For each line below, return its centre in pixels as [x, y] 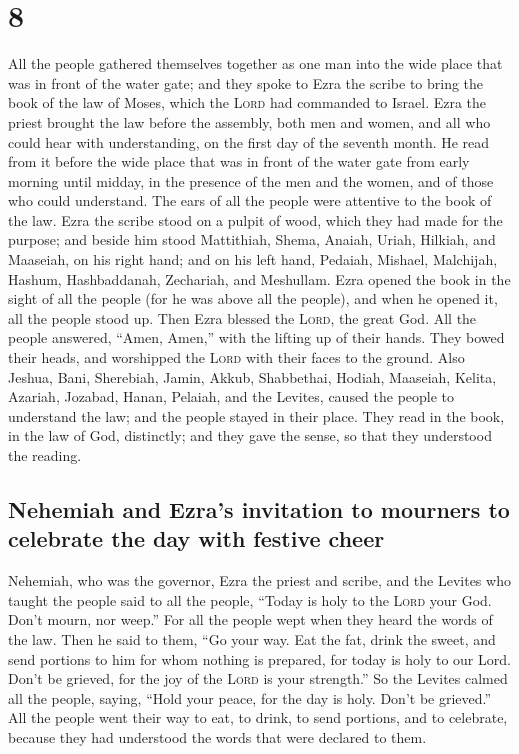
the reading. [45, 455]
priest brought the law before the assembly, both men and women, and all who [249, 121]
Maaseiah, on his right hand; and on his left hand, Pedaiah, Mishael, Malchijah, [253, 259]
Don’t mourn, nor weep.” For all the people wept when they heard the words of [250, 619]
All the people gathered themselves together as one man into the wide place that [255, 63]
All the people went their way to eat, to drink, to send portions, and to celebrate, [258, 717]
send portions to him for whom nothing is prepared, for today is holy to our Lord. [259, 658]
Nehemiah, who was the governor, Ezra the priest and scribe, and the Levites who [259, 580]
